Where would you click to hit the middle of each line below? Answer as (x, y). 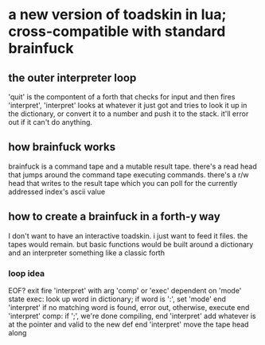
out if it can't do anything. (51, 122)
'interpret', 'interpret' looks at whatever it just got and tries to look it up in (128, 105)
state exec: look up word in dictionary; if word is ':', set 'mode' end (117, 299)
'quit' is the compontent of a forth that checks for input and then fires (122, 97)
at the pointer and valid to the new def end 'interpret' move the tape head (129, 324)
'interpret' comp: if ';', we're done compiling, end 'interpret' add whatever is (132, 316)
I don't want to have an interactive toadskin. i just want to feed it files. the (128, 235)
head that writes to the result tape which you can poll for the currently (123, 183)
